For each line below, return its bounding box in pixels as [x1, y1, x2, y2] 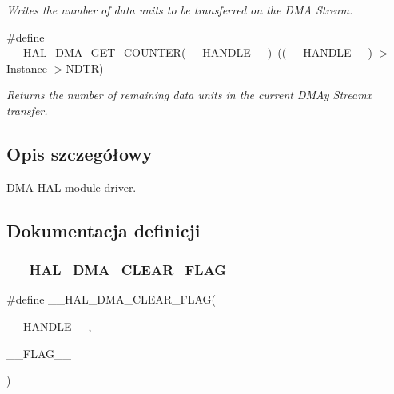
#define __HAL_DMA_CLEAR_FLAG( [6, 291, 217, 308]
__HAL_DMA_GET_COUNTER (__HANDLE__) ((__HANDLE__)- [6, 44, 376, 61]
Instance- [6, 59, 51, 76]
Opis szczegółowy [6, 141, 153, 165]
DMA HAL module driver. [6, 178, 137, 195]
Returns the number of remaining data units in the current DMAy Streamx [6, 86, 372, 103]
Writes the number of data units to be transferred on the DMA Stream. [6, 2, 353, 18]
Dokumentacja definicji [6, 217, 201, 242]
